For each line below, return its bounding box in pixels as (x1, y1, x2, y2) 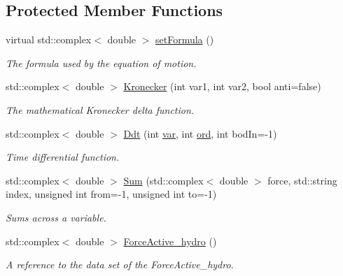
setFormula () (155, 32, 214, 47)
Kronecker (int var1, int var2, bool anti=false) (123, 79, 321, 94)
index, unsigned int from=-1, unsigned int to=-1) (6, 187, 217, 201)
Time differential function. (6, 150, 120, 164)
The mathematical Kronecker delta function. (6, 102, 195, 117)
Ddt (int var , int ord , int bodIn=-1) (123, 126, 277, 140)
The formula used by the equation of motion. (6, 55, 197, 70)
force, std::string (267, 173, 337, 187)
